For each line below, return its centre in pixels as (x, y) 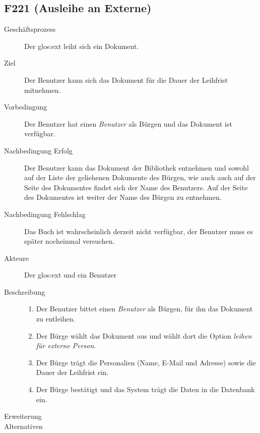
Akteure (17, 258)
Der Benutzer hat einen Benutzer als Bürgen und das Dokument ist (128, 123)
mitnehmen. (43, 90)
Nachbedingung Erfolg (38, 150)
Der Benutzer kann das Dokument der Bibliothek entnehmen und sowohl (137, 167)
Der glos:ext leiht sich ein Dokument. (82, 46)
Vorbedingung (26, 107)
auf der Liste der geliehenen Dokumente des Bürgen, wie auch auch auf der (140, 177)
